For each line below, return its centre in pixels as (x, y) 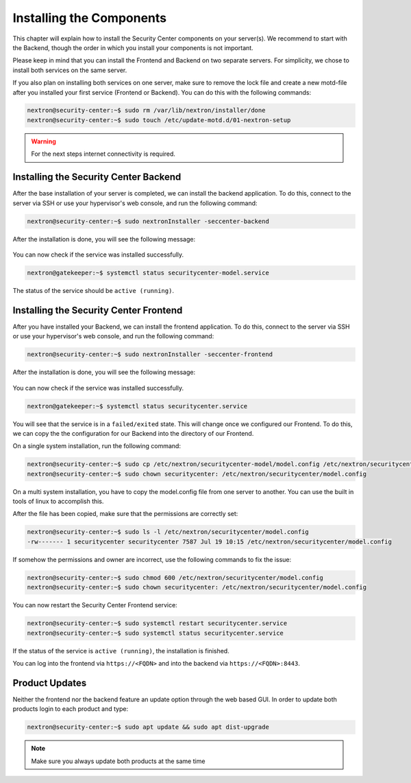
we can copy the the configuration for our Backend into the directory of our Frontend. (133, 433)
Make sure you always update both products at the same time (118, 761)
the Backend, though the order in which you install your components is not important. (133, 47)
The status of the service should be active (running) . (94, 290)
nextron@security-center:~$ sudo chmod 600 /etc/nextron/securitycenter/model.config (175, 577)
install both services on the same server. (70, 70)
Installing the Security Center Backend (97, 177)
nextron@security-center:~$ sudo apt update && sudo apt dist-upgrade (148, 727)
